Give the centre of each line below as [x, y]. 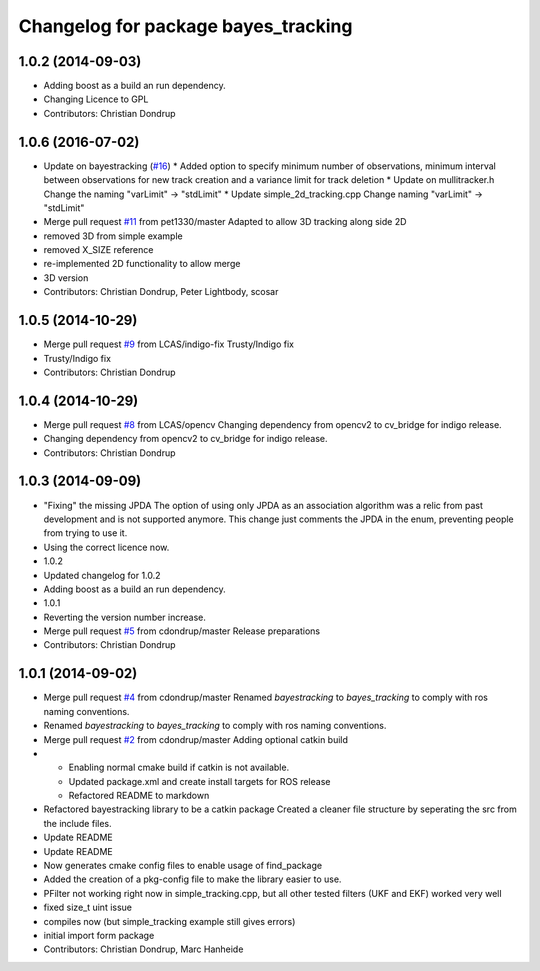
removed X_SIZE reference [98, 250]
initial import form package [99, 935]
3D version [66, 277]
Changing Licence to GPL [96, 99]
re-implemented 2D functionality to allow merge [142, 264]
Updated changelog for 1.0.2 [102, 575]
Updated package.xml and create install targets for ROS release [199, 781]
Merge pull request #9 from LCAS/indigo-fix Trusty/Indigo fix [169, 344]
